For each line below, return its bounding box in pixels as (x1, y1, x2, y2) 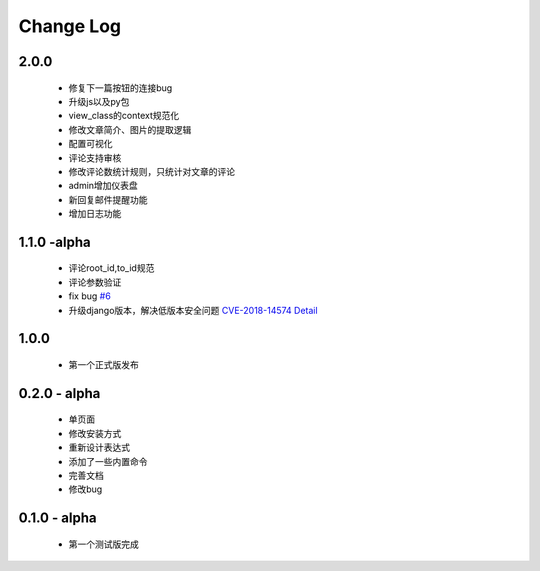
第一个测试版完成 (68, 538, 139, 550)
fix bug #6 (68, 290, 112, 302)
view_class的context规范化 (68, 110, 180, 122)
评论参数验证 (68, 276, 122, 288)
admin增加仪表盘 (68, 180, 139, 192)
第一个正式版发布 (68, 359, 139, 371)
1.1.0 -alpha (18, 233, 91, 250)
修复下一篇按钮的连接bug (68, 81, 173, 94)
